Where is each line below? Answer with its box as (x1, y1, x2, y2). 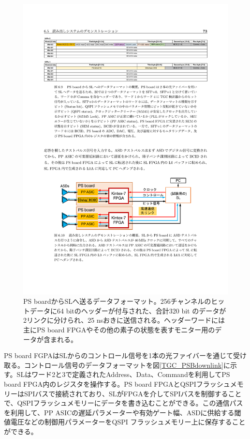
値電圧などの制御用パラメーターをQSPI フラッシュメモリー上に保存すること (4, 417, 246, 427)
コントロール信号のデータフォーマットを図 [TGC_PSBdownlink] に (24, 360, 230, 370)
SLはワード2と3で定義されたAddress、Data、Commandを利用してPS (16, 369, 230, 379)
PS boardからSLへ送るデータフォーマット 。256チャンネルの (23, 296, 211, 306)
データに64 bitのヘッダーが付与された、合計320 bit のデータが (29, 305, 226, 315)
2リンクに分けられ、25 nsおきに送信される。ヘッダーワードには (23, 315, 225, 325)
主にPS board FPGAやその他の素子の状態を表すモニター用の (23, 325, 215, 335)
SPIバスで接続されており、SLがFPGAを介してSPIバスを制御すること (24, 388, 242, 398)
